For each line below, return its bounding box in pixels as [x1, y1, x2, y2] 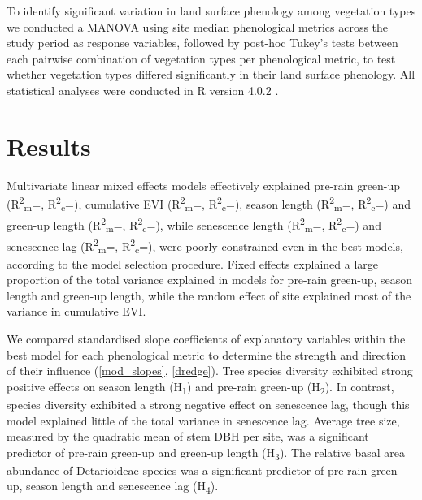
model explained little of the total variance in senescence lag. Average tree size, [7, 412, 400, 429]
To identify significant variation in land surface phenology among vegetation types [7, 2, 416, 19]
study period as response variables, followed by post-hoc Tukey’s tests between [7, 34, 398, 51]
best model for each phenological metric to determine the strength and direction [7, 346, 407, 363]
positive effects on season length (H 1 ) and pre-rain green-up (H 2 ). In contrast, [7, 377, 394, 397]
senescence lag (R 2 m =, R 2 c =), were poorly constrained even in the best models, [7, 235, 403, 256]
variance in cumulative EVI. [7, 303, 146, 320]
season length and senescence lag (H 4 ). [26, 477, 219, 497]
